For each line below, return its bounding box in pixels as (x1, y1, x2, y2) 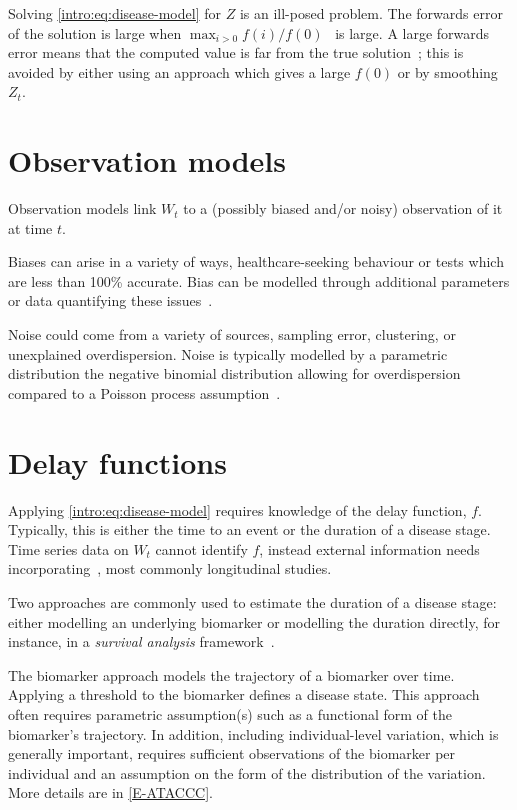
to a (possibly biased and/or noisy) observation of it (183, 198, 503, 219)
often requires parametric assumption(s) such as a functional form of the (8, 703, 452, 724)
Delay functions (8, 441, 227, 482)
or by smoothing (397, 61, 498, 82)
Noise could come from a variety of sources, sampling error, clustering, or (8, 324, 456, 345)
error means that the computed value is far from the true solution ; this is (8, 42, 464, 63)
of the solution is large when (8, 22, 182, 43)
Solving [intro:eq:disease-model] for (8, 3, 221, 23)
